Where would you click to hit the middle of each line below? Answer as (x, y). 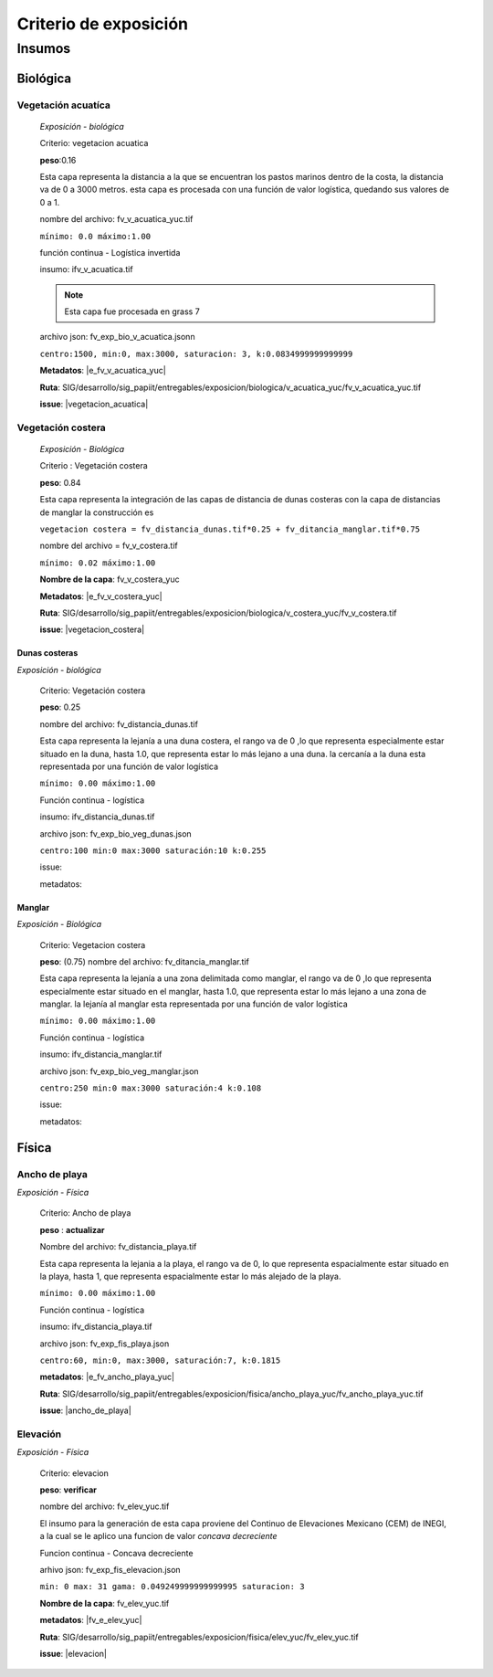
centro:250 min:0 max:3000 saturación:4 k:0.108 (151, 1088)
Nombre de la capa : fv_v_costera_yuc (110, 579)
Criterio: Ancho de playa (85, 1213)
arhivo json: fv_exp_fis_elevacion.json (110, 1569)
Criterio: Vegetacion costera (93, 944)
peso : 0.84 (60, 482)
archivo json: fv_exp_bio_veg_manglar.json (120, 1071)
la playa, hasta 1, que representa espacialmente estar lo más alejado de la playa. (190, 1276)
